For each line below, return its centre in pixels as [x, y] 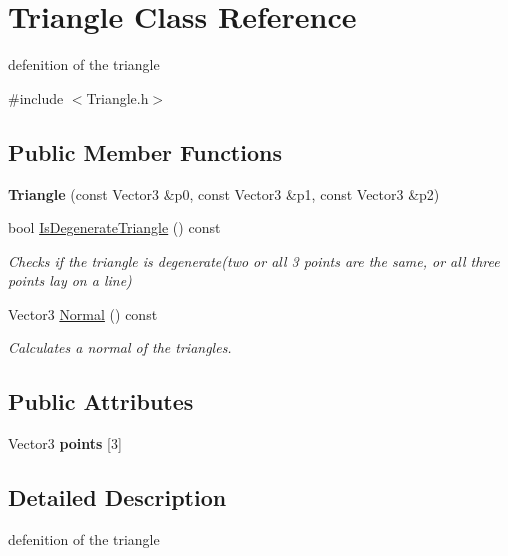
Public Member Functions [145, 151]
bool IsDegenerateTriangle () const [114, 227]
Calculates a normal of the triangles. [120, 347]
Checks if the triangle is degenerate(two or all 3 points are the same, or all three [254, 260]
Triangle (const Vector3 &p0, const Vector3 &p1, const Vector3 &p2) [224, 193]
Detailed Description [117, 497]
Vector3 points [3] [65, 443]
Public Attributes [101, 401]
